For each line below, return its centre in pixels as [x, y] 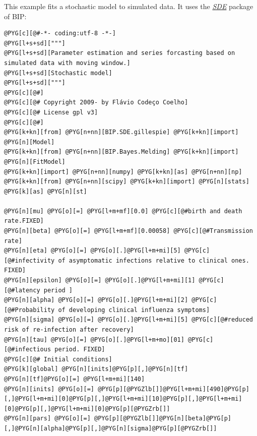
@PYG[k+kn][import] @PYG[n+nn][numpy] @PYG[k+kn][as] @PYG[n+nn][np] [123, 172]
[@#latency [22, 290]
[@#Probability [29, 310]
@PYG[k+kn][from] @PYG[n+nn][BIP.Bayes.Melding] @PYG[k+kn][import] [121, 152]
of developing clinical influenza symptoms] [134, 310]
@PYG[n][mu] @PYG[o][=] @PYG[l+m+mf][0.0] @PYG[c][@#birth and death [123, 211]
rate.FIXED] [24, 221]
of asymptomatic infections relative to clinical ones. [154, 260]
